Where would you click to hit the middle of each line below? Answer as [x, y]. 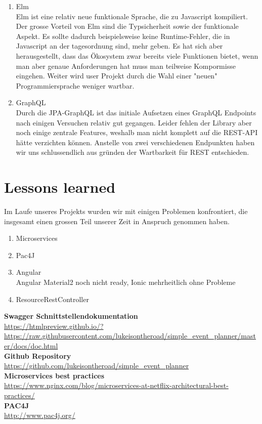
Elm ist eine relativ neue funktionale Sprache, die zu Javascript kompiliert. [132, 16]
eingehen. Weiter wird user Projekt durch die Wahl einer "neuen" [117, 76]
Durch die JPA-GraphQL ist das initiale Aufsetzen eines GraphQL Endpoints [136, 112]
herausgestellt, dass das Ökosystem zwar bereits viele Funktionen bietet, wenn [137, 55]
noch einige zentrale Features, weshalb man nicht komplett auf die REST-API [137, 132]
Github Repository [38, 355]
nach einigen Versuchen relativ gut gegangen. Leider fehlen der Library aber [134, 122]
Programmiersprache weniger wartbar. [75, 85]
